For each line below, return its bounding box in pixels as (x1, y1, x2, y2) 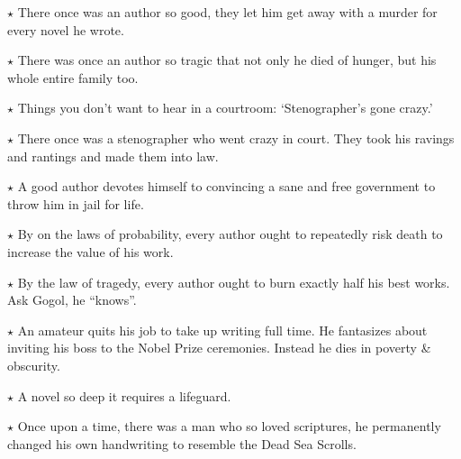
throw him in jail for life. (7, 194, 144, 213)
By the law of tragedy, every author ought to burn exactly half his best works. (17, 272, 450, 291)
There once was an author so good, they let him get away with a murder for (17, 3, 438, 21)
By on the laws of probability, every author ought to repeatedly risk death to (17, 225, 443, 243)
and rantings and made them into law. (7, 146, 219, 165)
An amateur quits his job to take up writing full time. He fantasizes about (17, 320, 428, 339)
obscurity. (7, 355, 60, 374)
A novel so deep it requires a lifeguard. (17, 386, 231, 405)
